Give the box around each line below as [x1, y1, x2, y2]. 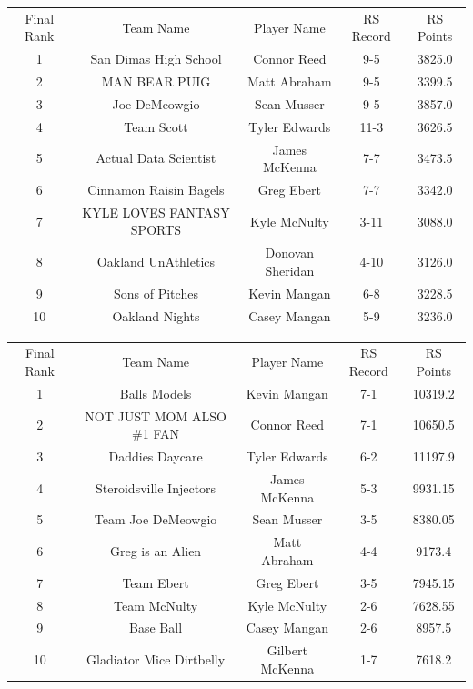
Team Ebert [122, 572, 189, 592]
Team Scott [124, 117, 188, 136]
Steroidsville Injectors [96, 478, 216, 497]
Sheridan [265, 260, 315, 279]
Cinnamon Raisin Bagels [87, 180, 225, 198]
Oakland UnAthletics [96, 252, 216, 271]
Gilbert [267, 641, 307, 660]
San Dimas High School [90, 49, 222, 68]
